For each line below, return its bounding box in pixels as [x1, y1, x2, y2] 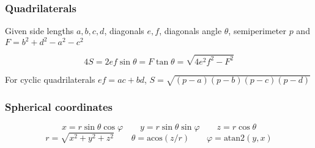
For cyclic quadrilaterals [5, 72, 95, 85]
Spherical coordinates [5, 99, 113, 114]
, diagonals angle [159, 24, 222, 37]
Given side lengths [5, 24, 74, 37]
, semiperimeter [228, 24, 286, 37]
